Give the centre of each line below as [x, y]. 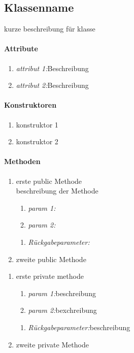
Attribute [21, 49]
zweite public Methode [51, 259]
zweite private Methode [52, 344]
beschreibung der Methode [57, 191]
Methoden [22, 161]
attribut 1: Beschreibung [52, 68]
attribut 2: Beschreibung [52, 85]
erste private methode [50, 276]
